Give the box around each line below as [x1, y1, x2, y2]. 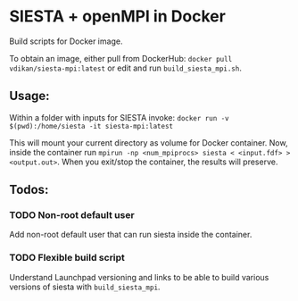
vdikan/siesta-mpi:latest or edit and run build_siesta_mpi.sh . [9, 63, 243, 73]
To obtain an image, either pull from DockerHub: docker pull [9, 53, 233, 63]
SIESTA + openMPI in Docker [9, 6, 226, 27]
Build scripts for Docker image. [9, 36, 123, 46]
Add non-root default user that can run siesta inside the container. [9, 230, 252, 240]
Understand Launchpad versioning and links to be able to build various [9, 272, 269, 282]
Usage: [9, 88, 51, 104]
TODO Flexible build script [9, 252, 125, 264]
